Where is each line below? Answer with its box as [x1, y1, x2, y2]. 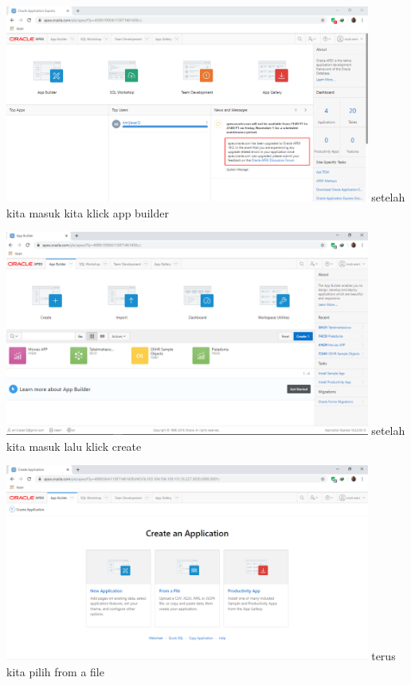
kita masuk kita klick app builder [6, 204, 169, 221]
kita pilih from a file [6, 663, 104, 679]
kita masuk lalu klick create [6, 437, 142, 454]
